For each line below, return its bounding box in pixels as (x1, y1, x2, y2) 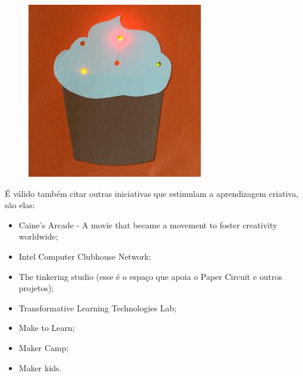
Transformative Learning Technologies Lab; (18, 301, 176, 314)
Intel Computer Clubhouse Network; (18, 250, 151, 262)
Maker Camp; (18, 341, 69, 353)
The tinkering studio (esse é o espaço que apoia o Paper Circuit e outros (18, 270, 283, 282)
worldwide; (18, 230, 58, 243)
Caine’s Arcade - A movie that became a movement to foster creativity (18, 218, 277, 231)
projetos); (18, 282, 54, 294)
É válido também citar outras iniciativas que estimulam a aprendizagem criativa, (5, 187, 299, 199)
